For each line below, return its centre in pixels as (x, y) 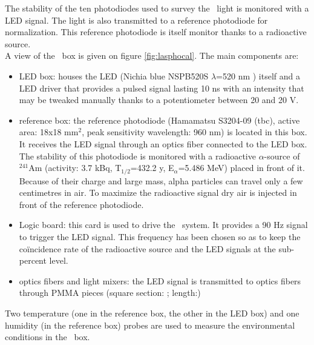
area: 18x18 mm (49, 132)
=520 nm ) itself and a (258, 75)
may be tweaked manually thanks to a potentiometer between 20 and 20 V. (159, 100)
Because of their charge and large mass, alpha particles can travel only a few (161, 180)
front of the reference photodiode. (81, 204)
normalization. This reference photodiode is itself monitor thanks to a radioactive (156, 32)
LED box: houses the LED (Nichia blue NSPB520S (114, 75)
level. (59, 260)
